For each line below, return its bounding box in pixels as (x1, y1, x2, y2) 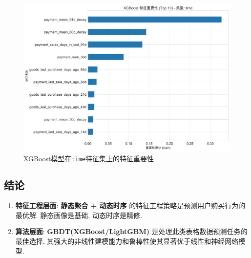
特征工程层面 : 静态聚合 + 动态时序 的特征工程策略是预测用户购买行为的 (15, 200, 246, 211)
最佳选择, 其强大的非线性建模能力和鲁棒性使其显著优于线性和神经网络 (15, 236, 239, 246)
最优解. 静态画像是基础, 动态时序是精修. (15, 210, 142, 220)
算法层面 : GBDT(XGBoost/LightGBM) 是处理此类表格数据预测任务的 (15, 226, 248, 236)
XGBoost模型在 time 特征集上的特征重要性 (23, 153, 154, 164)
